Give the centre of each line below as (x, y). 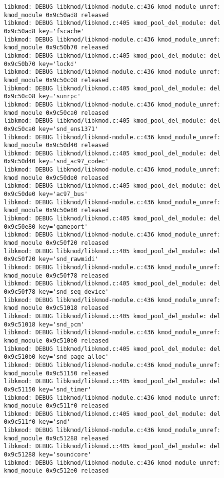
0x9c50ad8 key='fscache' (44, 31)
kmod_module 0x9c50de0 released (56, 178)
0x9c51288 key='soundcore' (48, 455)
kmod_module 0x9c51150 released (56, 373)
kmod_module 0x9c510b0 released (56, 340)
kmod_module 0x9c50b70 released (56, 48)
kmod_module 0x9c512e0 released (56, 471)
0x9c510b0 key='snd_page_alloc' (56, 357)
